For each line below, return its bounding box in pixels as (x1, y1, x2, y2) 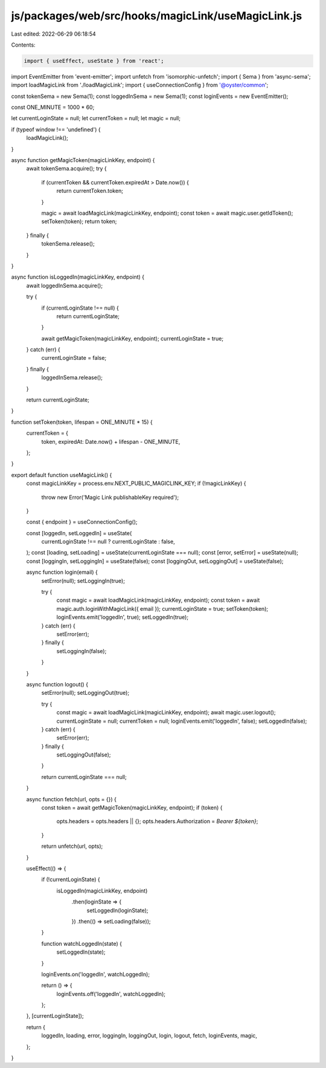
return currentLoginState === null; (41, 773, 127, 780)
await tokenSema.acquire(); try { (26, 165, 107, 172)
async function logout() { (26, 680, 89, 688)
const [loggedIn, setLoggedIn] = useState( (26, 529, 132, 536)
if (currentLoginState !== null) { (41, 304, 119, 311)
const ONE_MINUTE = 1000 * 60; (11, 103, 95, 111)
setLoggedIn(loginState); (86, 907, 149, 914)
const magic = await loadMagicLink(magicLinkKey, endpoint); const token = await (56, 596, 260, 604)
